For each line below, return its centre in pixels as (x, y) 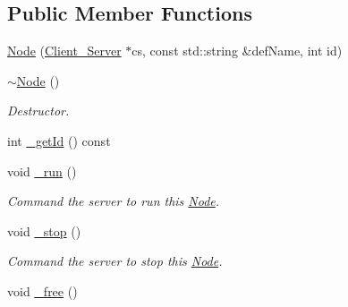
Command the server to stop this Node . (115, 261)
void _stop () (44, 230)
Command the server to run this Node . (114, 201)
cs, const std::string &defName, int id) (237, 51)
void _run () (42, 171)
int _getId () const (59, 140)
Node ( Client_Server (64, 51)
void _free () (42, 290)
